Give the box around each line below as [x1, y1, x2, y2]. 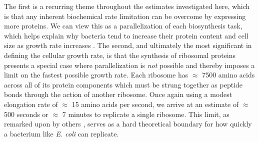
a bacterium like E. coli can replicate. [4, 128, 119, 138]
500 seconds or [4, 108, 48, 119]
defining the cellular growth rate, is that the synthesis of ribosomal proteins [4, 49, 236, 60]
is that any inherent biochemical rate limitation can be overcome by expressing [4, 10, 246, 21]
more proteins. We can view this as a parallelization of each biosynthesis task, [4, 20, 242, 31]
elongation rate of [4, 98, 58, 109]
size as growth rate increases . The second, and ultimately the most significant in [4, 40, 252, 50]
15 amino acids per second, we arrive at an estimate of [71, 98, 239, 109]
